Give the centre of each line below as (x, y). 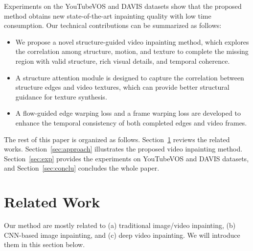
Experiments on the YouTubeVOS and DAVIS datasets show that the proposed (123, 6)
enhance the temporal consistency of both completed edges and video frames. (131, 122)
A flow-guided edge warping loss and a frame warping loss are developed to (128, 113)
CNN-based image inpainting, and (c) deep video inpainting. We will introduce (122, 235)
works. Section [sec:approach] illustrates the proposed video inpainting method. (123, 149)
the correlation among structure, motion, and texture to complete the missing (132, 51)
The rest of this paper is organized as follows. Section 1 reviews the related (117, 139)
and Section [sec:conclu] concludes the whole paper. (82, 168)
